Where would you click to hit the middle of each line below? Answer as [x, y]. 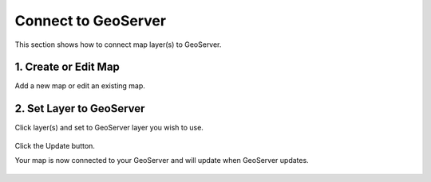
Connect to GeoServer [91, 21]
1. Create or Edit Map [67, 67]
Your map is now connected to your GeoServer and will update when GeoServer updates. [162, 161]
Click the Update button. [55, 145]
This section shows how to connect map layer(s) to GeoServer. [118, 45]
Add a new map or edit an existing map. [80, 86]
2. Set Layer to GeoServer [80, 108]
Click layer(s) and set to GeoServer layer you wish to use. [109, 128]
